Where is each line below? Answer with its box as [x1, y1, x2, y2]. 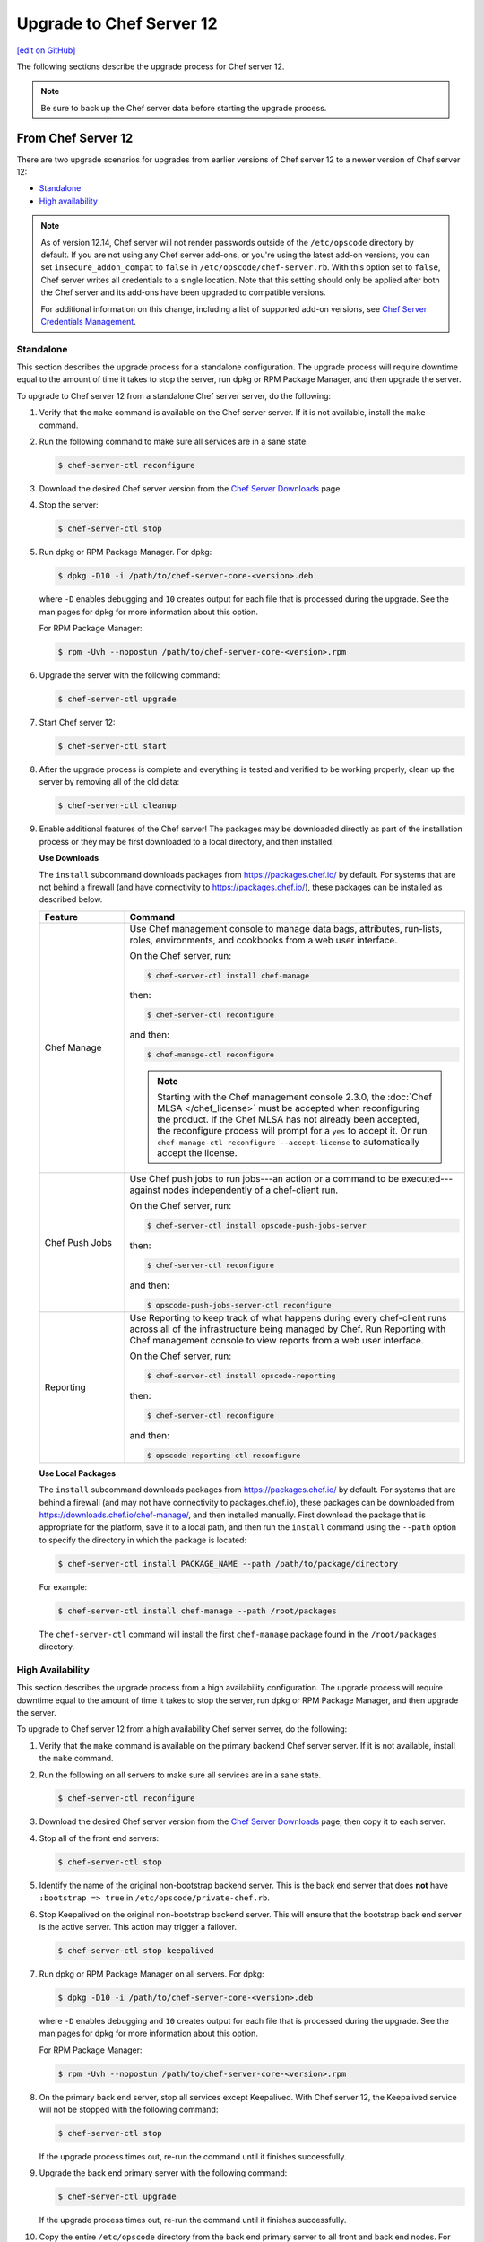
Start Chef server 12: [39, 717, 116, 728]
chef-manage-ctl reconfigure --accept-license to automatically [157, 1135, 420, 1148]
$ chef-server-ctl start [57, 741, 168, 752]
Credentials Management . [40, 316, 136, 326]
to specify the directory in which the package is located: [39, 1534, 246, 1545]
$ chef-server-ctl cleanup [57, 801, 177, 811]
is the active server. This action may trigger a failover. [39, 1922, 238, 1932]
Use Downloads [39, 853, 99, 864]
